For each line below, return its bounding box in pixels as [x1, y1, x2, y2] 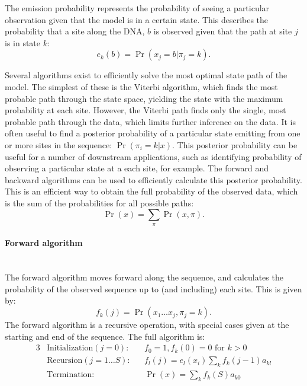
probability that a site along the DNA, [5, 25, 145, 37]
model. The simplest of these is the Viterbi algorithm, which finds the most [5, 80, 278, 92]
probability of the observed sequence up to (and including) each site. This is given [5, 282, 302, 295]
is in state [5, 36, 41, 49]
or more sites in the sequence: [5, 138, 112, 151]
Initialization [47, 344, 93, 353]
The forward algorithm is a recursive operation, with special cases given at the [5, 318, 289, 331]
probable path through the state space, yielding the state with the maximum [5, 92, 283, 104]
